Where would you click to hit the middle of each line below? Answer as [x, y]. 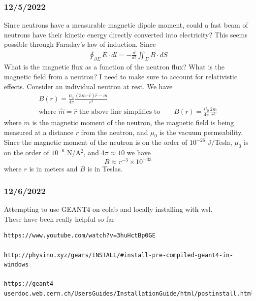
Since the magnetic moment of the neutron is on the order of [96, 142]
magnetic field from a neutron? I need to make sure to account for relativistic [121, 76]
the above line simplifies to [120, 112]
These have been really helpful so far [59, 218]
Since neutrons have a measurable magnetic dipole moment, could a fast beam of [126, 25]
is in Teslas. [105, 169]
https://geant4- [31, 284]
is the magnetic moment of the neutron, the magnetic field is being [133, 122]
